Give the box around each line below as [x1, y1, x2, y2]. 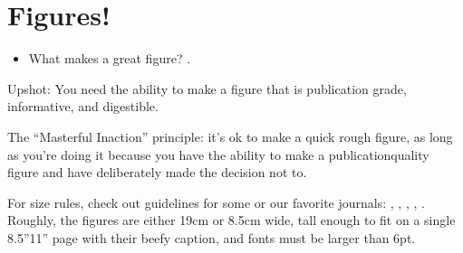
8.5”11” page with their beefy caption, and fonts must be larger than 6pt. [7, 228, 416, 247]
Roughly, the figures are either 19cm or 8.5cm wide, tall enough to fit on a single [7, 211, 456, 230]
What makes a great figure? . [28, 49, 191, 68]
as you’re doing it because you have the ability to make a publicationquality [7, 145, 429, 164]
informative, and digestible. [7, 97, 159, 116]
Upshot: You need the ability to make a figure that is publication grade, [7, 79, 407, 98]
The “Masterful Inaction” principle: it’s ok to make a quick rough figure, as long [7, 126, 453, 145]
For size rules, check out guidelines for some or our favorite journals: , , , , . [7, 192, 425, 211]
